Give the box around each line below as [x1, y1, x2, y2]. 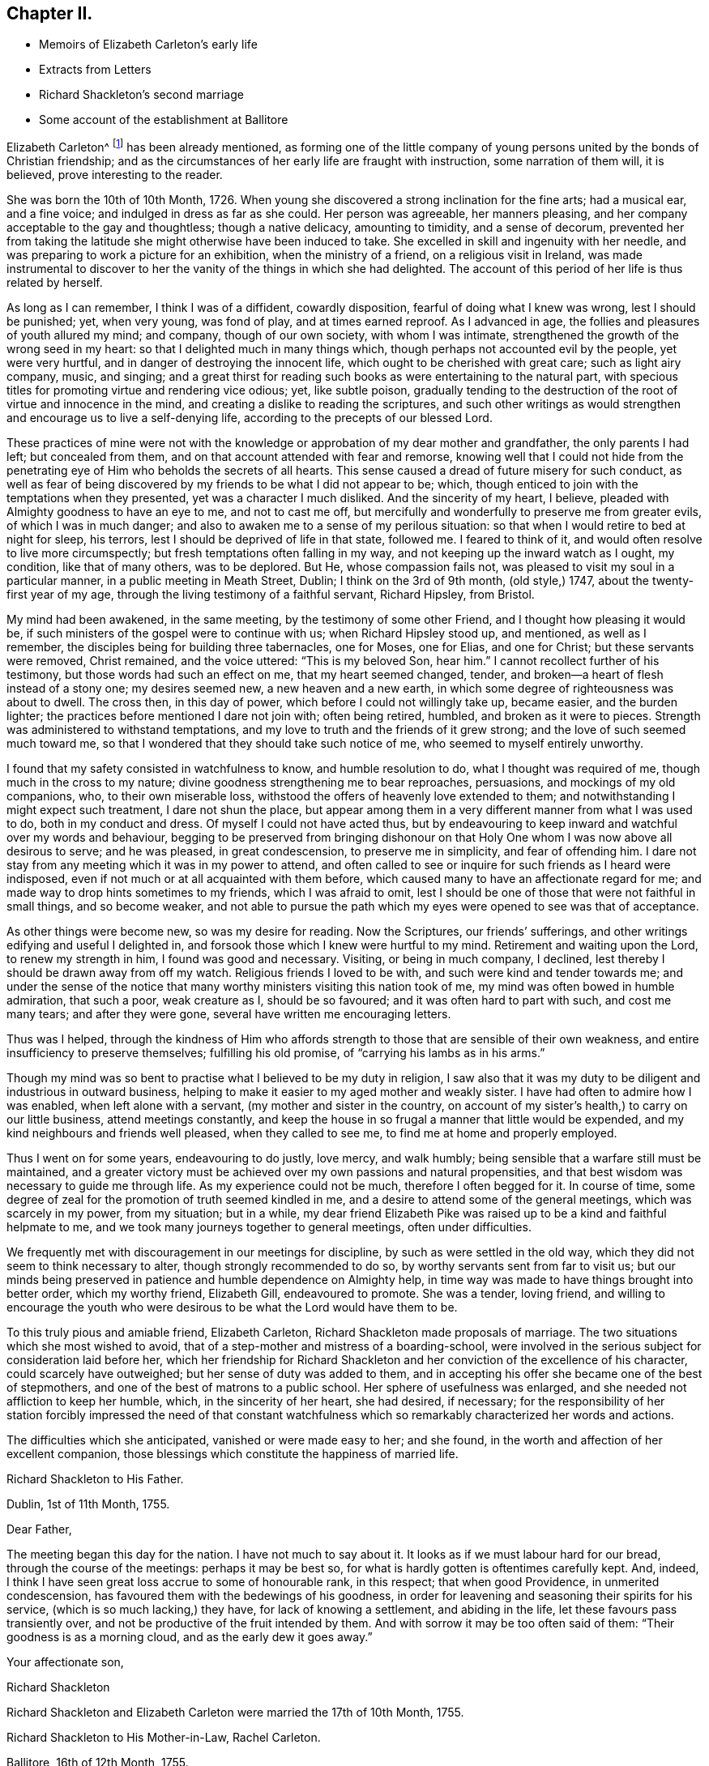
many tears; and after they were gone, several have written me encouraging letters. [6, 1007, 451, 1022]
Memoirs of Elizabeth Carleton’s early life [39, 37, 258, 52]
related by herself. [6, 275, 103, 290]
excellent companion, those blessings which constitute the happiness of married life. [6, 1447, 459, 1461]
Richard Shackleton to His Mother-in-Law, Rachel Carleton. [6, 1730, 321, 1745]
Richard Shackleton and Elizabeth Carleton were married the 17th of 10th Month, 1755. [6, 1705, 464, 1720]
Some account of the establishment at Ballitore [39, 113, 288, 127]
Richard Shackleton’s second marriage [39, 87, 244, 102]
